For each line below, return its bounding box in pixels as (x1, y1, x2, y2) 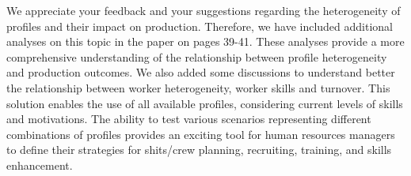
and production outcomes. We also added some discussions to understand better (6, 64, 395, 81)
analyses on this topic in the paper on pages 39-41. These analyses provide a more (6, 33, 405, 50)
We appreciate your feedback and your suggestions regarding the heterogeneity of (6, 2, 401, 18)
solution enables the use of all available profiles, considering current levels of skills (6, 95, 403, 111)
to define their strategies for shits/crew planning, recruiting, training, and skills (6, 141, 392, 158)
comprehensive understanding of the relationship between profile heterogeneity (6, 48, 387, 65)
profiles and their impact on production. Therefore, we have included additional (6, 17, 393, 34)
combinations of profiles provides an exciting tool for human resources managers (6, 125, 395, 142)
